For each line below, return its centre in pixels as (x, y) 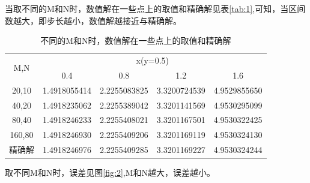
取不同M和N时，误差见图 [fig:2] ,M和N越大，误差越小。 (110, 172)
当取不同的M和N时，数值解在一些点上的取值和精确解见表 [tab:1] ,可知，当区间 (155, 8)
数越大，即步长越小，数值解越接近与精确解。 (93, 20)
